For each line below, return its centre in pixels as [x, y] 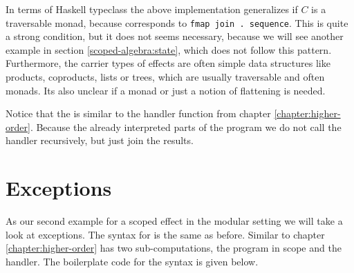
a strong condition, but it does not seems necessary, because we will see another [175, 36]
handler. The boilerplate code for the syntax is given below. [132, 261]
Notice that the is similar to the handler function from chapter [138, 113]
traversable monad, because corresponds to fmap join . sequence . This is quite [177, 22]
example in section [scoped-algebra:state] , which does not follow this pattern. [169, 49]
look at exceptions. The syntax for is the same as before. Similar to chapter [165, 234]
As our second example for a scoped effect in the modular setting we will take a [174, 221]
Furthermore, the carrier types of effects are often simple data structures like [168, 63]
